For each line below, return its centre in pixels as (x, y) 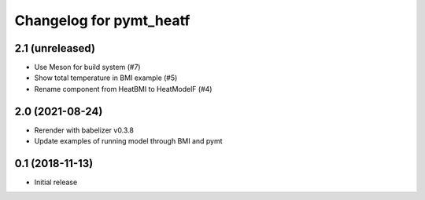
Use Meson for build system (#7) (87, 67)
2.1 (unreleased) (55, 48)
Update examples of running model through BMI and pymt (129, 141)
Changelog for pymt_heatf (102, 20)
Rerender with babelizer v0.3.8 (84, 130)
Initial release (56, 182)
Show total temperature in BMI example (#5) (106, 78)
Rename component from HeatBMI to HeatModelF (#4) (123, 89)
